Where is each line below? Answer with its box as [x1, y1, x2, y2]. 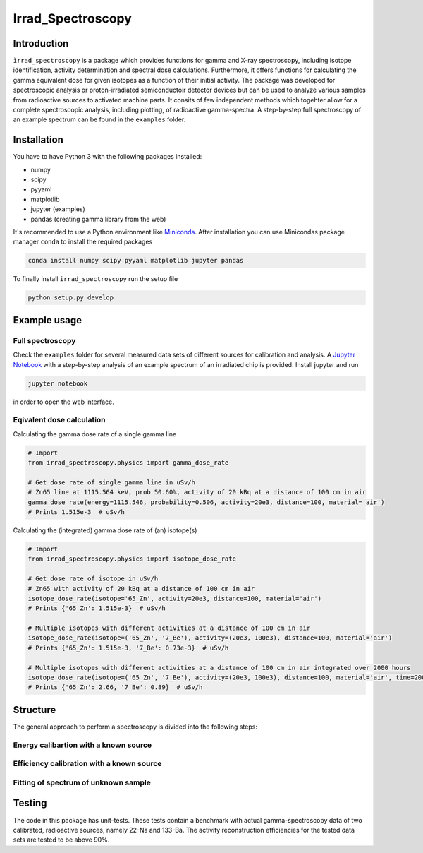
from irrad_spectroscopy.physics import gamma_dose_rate [27, 459, 229, 467]
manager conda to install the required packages [13, 237, 153, 246]
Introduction [13, 37, 69, 49]
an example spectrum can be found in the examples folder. [13, 115, 186, 124]
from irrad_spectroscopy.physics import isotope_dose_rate [27, 555, 236, 563]
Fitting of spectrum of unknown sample [13, 777, 151, 787]
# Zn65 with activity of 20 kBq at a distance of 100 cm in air [27, 585, 255, 592]
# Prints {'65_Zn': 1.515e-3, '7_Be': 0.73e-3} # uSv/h [27, 643, 229, 652]
